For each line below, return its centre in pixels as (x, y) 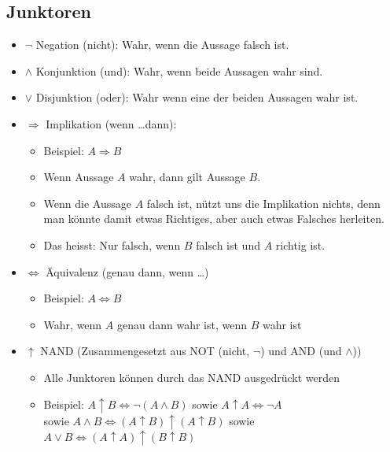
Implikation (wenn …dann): (111, 123)
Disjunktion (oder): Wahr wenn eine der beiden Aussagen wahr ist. (197, 97)
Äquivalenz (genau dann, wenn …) (127, 271)
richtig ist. (300, 245)
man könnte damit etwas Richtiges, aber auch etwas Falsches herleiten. (214, 219)
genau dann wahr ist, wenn (182, 324)
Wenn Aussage (79, 177)
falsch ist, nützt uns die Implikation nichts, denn (263, 203)
